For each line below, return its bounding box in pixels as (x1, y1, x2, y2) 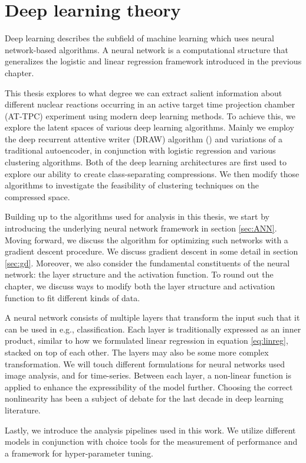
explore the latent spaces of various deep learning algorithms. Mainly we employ (5, 121, 294, 133)
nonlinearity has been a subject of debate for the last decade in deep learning (5, 392, 284, 405)
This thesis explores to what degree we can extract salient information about (5, 86, 282, 99)
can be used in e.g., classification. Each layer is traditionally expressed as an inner (5, 322, 301, 335)
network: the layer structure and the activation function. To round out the (5, 268, 274, 281)
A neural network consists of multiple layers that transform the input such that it (5, 311, 300, 324)
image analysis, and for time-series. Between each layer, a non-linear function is (5, 369, 292, 382)
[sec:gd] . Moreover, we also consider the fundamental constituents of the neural (5, 256, 290, 269)
